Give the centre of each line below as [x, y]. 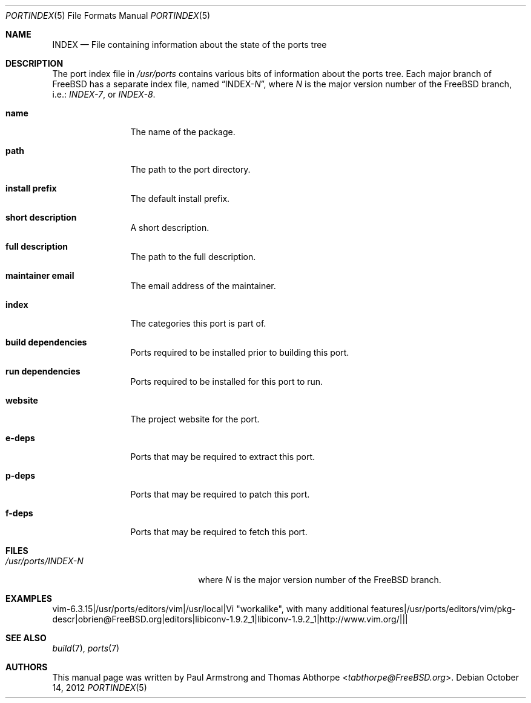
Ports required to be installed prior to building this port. [240, 352]
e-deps [20, 438]
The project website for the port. [195, 419]
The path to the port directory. [190, 169]
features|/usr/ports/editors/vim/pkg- [443, 609]
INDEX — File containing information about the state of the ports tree [190, 45]
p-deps [21, 475]
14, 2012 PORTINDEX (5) [100, 688]
